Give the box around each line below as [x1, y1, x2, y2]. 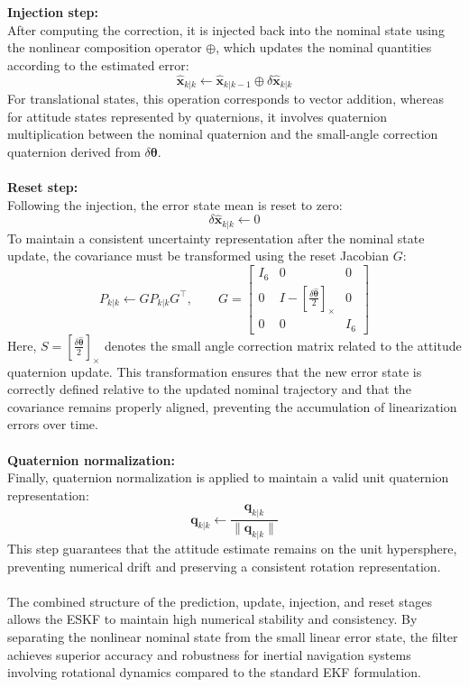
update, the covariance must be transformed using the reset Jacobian [7, 246, 389, 265]
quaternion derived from [7, 142, 141, 160]
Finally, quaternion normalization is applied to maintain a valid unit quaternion [7, 468, 449, 487]
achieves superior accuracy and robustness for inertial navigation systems [7, 645, 411, 664]
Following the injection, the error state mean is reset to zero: [7, 195, 343, 214]
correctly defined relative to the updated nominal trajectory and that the [7, 380, 411, 398]
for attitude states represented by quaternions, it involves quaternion [7, 106, 387, 125]
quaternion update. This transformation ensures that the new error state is [7, 362, 422, 380]
